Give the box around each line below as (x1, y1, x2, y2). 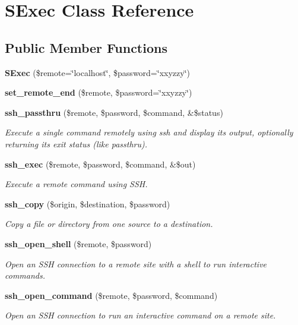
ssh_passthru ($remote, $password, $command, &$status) (5, 106, 223, 118)
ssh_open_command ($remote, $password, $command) (5, 289, 218, 301)
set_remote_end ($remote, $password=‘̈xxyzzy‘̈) (5, 86, 192, 99)
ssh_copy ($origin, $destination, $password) (5, 197, 170, 210)
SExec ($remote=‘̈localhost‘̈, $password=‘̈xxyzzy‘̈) (5, 66, 190, 78)
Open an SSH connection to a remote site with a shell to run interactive (5, 257, 267, 270)
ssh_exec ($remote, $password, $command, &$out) (5, 157, 196, 170)
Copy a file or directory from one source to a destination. (5, 217, 213, 230)
